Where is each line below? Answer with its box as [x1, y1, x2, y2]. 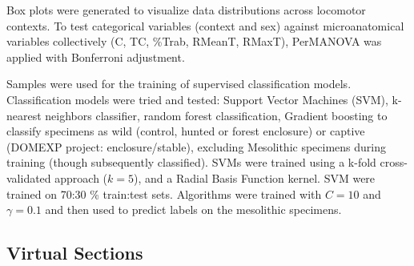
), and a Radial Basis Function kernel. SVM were [134, 169, 376, 186]
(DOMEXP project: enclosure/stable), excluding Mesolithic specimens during [6, 138, 387, 155]
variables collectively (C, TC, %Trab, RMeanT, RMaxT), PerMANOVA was [6, 33, 382, 50]
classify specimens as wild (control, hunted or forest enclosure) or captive [6, 123, 365, 139]
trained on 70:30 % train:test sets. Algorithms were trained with [6, 185, 322, 202]
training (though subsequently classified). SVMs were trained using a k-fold [6, 154, 376, 171]
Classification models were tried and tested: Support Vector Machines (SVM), [6, 91, 388, 107]
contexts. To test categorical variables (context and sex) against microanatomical [6, 17, 404, 34]
